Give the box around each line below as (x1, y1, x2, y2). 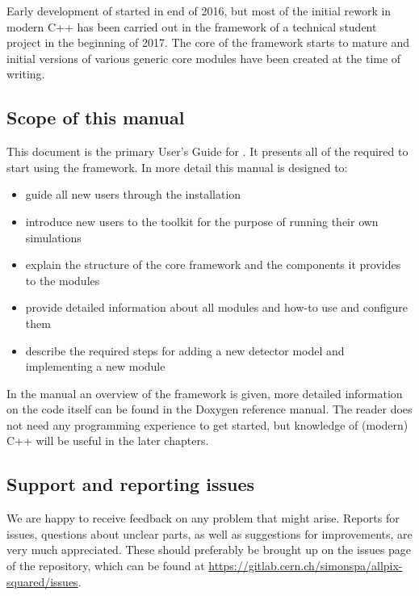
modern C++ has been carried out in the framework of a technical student (6, 18, 377, 35)
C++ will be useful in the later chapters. (6, 432, 209, 449)
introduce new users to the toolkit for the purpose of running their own (25, 212, 379, 229)
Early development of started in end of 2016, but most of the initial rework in (6, 2, 392, 19)
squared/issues (6, 573, 78, 590)
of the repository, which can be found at (6, 557, 205, 574)
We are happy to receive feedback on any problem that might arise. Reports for (6, 510, 400, 527)
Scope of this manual (6, 105, 185, 130)
